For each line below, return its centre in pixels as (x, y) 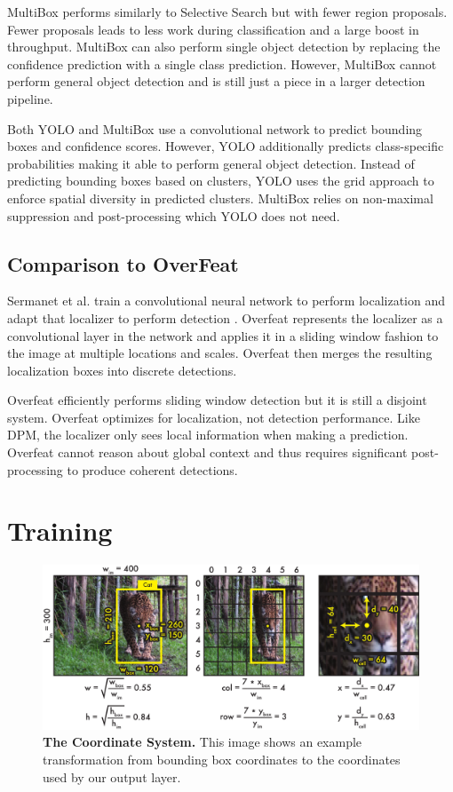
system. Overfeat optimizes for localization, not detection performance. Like (214, 417)
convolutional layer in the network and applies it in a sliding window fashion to (223, 335)
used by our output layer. (112, 776)
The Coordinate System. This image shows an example (203, 742)
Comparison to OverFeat (123, 263)
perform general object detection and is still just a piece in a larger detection (216, 81)
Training (60, 531)
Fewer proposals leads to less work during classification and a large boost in (213, 29)
